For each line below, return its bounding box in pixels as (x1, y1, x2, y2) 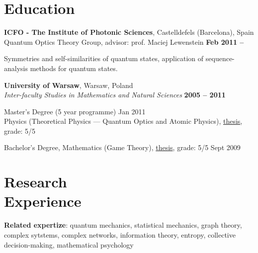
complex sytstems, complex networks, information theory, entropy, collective (4, 229, 236, 240)
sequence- (205, 53, 235, 64)
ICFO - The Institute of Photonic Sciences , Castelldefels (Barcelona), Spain (4, 27, 254, 37)
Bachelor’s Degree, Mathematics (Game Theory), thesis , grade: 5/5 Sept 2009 (4, 142, 241, 153)
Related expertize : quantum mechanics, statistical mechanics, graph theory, (4, 220, 242, 230)
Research (4, 171, 67, 192)
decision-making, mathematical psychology (4, 239, 134, 250)
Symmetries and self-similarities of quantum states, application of (4, 53, 204, 64)
